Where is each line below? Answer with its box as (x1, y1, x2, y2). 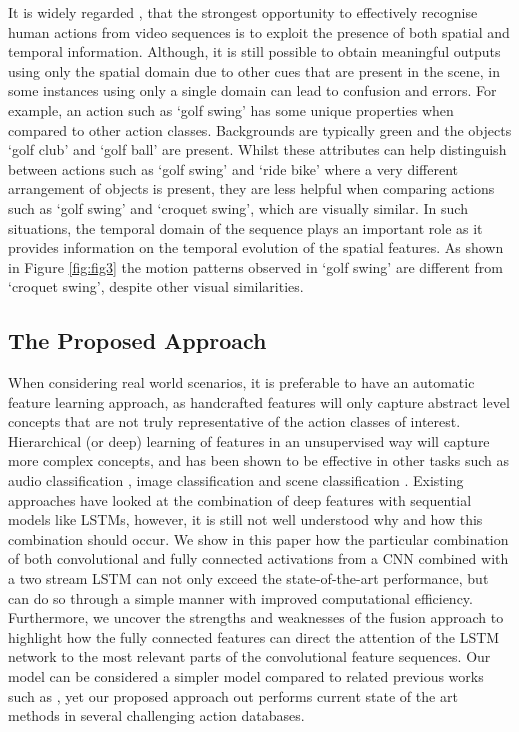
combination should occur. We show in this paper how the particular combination (8, 528, 509, 549)
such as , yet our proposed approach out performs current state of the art (8, 685, 458, 706)
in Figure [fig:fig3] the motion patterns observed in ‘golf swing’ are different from (8, 256, 503, 277)
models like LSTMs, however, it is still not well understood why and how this (8, 509, 483, 530)
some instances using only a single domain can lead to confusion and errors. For (8, 80, 497, 101)
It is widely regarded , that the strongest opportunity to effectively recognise (8, 2, 478, 22)
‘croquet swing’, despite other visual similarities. (8, 276, 304, 297)
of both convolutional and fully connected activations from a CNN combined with (8, 548, 509, 569)
